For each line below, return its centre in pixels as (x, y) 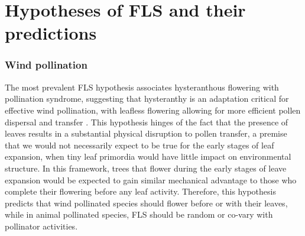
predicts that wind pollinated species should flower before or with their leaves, (146, 203)
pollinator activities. (41, 226)
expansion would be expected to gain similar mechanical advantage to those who (151, 180)
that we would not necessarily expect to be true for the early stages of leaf (139, 145)
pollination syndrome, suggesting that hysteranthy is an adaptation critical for (147, 98)
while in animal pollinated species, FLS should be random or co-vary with (139, 214)
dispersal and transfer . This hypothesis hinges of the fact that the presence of (147, 122)
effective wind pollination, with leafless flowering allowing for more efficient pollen (153, 110)
